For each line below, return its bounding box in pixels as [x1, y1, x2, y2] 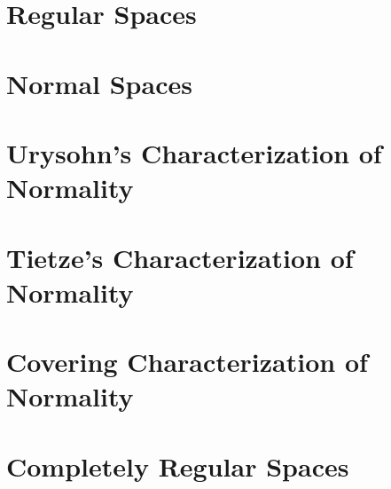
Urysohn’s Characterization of [6, 134, 382, 170]
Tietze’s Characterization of [6, 239, 354, 275]
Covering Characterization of [6, 343, 368, 380]
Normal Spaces [6, 65, 192, 101]
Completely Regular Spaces [6, 447, 349, 484]
